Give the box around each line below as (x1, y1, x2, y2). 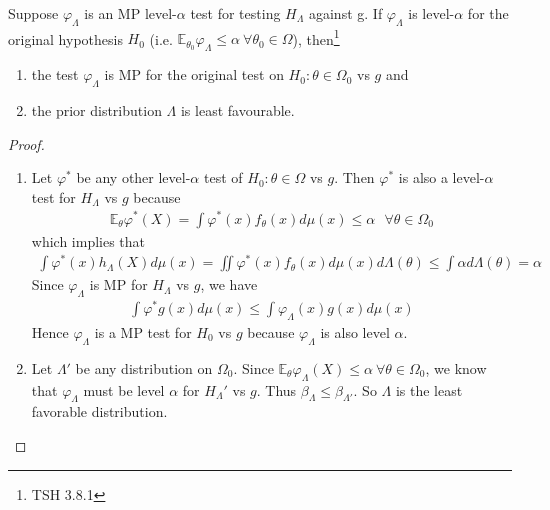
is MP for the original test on (104, 64, 284, 85)
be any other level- (76, 167, 191, 188)
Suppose (8, 3, 59, 23)
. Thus (256, 379, 297, 400)
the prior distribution (31, 100, 162, 121)
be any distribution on (75, 357, 213, 378)
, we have (200, 274, 258, 295)
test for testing (190, 3, 281, 23)
